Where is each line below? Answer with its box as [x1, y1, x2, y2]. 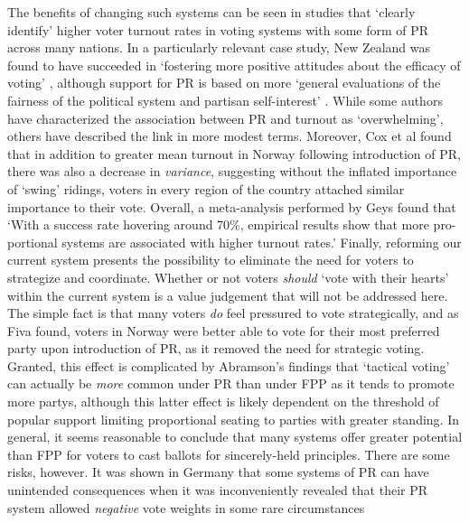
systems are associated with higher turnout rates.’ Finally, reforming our [61, 232, 462, 251]
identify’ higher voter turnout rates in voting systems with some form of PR [7, 20, 429, 39]
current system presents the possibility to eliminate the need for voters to [7, 250, 414, 269]
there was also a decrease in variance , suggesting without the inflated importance [7, 162, 457, 181]
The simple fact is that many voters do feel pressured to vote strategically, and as [7, 304, 459, 322]
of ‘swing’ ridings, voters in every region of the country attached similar [7, 179, 405, 198]
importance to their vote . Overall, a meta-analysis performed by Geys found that [7, 197, 456, 216]
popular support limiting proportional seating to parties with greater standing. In [7, 409, 460, 428]
